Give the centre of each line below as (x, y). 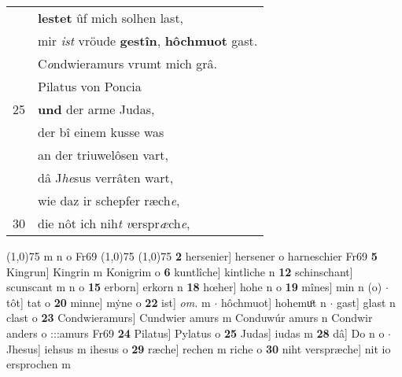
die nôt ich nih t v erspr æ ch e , (114, 223)
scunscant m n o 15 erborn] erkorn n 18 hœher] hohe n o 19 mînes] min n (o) (194, 287)
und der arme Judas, (96, 109)
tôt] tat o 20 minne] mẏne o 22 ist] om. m (109, 302)
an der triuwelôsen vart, (103, 155)
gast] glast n (366, 302)
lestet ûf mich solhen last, (111, 18)
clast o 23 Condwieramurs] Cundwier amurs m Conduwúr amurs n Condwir (190, 318)
